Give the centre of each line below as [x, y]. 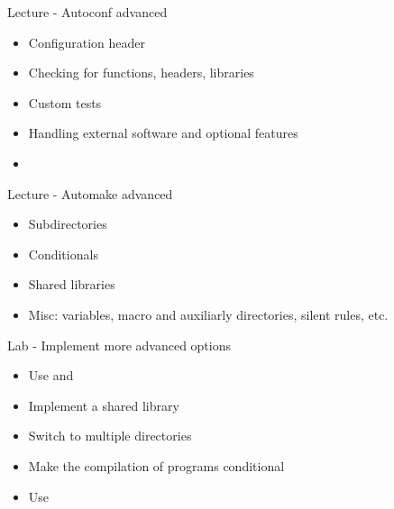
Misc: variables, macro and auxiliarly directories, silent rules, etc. [208, 314]
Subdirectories [68, 224]
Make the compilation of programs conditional [156, 465]
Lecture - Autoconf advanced [87, 12]
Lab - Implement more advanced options [119, 345]
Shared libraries [72, 284]
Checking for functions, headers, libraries [141, 73]
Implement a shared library [104, 405]
